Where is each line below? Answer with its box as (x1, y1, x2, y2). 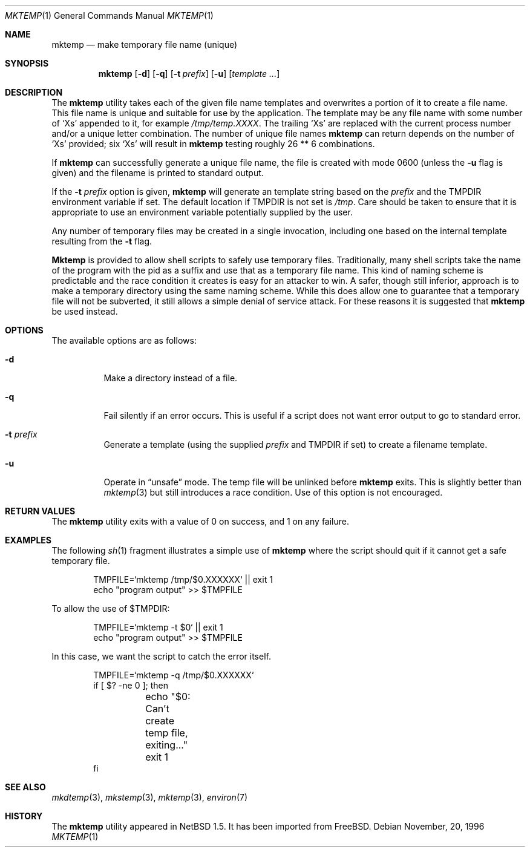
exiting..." (145, 739, 188, 751)
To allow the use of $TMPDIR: (51, 603, 170, 614)
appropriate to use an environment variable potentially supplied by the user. (51, 207, 353, 217)
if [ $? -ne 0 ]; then (93, 680, 168, 690)
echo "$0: (145, 690, 191, 703)
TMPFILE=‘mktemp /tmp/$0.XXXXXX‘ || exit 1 (93, 574, 273, 585)
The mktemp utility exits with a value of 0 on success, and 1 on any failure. (51, 516, 349, 526)
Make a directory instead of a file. (103, 373, 238, 383)
